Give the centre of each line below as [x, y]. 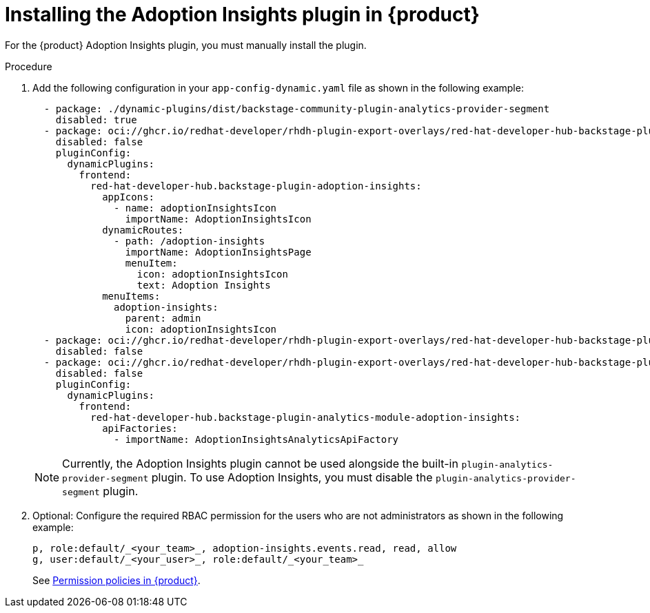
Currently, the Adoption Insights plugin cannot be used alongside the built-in [260, 463]
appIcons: [129, 197]
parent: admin [163, 318]
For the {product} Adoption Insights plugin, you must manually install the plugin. [186, 45]
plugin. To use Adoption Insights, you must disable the [292, 477]
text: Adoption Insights [204, 285]
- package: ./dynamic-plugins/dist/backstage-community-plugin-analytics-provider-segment [297, 108]
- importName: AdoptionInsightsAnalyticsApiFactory [256, 439]
